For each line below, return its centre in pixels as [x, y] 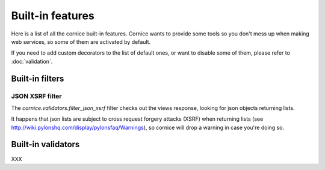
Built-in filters [38, 78]
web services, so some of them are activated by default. [81, 41]
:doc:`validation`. [32, 61]
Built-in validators [45, 144]
